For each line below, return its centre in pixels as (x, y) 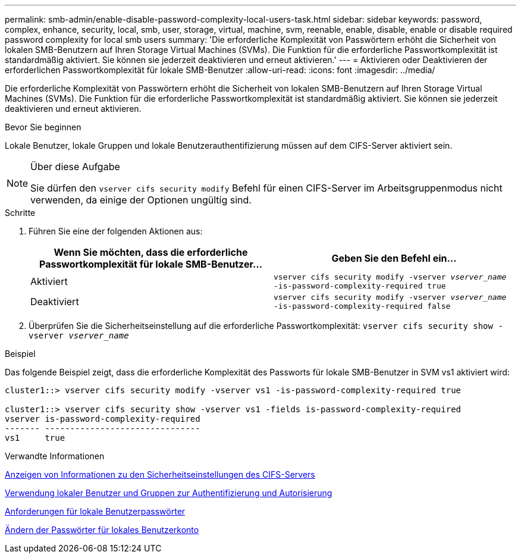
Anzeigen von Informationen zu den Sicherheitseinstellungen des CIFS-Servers (160, 474)
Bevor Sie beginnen (43, 127)
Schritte (20, 213)
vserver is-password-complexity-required (103, 419)
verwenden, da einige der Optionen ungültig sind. (141, 200)
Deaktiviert (55, 302)
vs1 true (35, 438)
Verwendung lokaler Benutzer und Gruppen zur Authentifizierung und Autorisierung (169, 493)
